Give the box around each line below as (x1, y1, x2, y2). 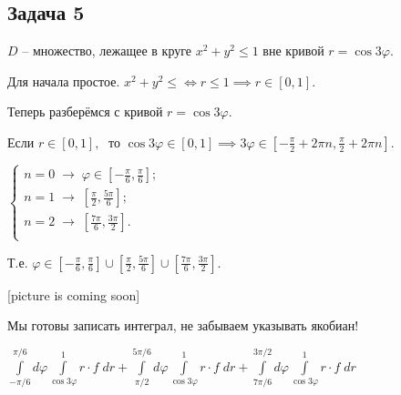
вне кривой (262, 41, 324, 60)
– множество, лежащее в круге (22, 41, 191, 60)
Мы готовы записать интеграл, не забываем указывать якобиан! (7, 316, 359, 335)
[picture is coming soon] (7, 285, 140, 304)
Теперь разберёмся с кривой (7, 102, 163, 121)
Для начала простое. (7, 71, 120, 90)
